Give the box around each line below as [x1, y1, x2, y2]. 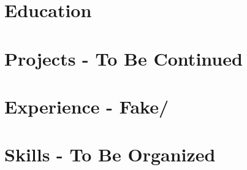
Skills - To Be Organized [4, 142, 216, 167]
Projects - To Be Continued [4, 45, 243, 71]
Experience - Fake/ [4, 93, 169, 118]
